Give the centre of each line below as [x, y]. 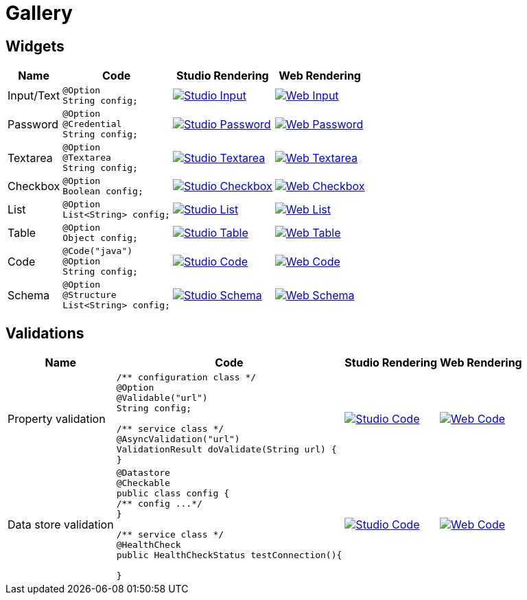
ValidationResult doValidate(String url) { [226, 450]
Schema [29, 295]
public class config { [173, 494]
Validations [45, 333]
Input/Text [34, 96]
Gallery [39, 13]
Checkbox [34, 186]
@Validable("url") [162, 398]
